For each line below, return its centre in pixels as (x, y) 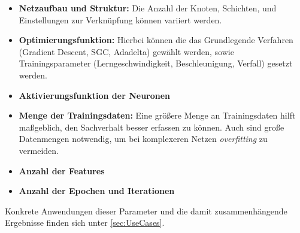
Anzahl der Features (62, 170)
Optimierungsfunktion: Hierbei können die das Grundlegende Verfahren (156, 40)
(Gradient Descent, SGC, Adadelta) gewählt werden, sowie (126, 51)
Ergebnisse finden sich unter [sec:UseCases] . (85, 223)
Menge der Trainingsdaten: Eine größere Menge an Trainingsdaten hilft (157, 115)
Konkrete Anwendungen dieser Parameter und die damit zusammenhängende (146, 211)
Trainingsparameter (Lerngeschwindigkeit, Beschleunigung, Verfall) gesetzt (156, 63)
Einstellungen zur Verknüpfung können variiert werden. (120, 19)
